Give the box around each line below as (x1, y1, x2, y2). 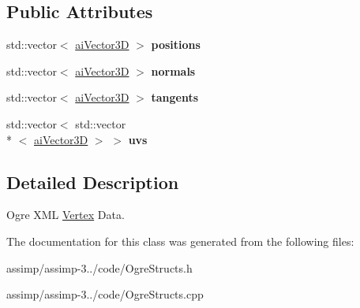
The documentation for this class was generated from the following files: (6, 232, 354, 249)
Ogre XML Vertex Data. (6, 206, 125, 223)
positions (151, 36, 201, 53)
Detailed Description (6, 169, 179, 194)
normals (151, 62, 196, 79)
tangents (151, 89, 199, 106)
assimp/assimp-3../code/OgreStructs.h (6, 259, 193, 276)
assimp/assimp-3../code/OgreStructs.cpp (6, 286, 204, 302)
